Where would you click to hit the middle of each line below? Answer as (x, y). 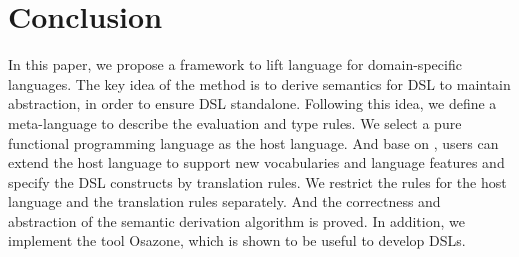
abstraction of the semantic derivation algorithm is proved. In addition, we (236, 220)
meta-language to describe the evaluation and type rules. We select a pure (235, 122)
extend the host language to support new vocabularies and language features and (256, 162)
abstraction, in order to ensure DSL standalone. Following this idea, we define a (252, 103)
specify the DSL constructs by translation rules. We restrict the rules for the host (257, 181)
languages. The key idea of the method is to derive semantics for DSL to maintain (259, 83)
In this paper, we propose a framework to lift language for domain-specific (235, 64)
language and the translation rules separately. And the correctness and (224, 201)
